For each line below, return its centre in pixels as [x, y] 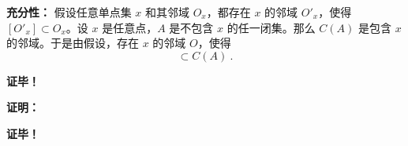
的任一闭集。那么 [271, 27]
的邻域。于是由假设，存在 [73, 43]
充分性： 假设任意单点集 [69, 12]
